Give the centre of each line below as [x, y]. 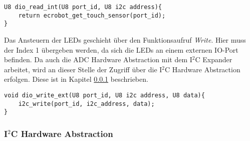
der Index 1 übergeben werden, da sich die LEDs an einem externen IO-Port [121, 49]
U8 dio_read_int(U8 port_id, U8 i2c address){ [83, 7]
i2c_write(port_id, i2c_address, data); [86, 104]
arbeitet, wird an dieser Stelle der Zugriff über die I [83, 69]
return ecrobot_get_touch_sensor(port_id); [92, 15]
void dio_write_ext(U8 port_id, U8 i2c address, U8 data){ [104, 95]
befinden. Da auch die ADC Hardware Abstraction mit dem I [98, 59]
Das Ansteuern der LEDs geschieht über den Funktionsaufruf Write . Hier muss [125, 39]
